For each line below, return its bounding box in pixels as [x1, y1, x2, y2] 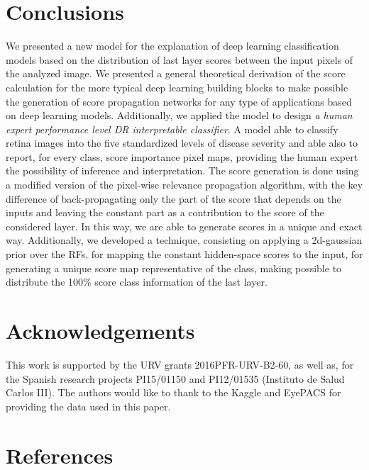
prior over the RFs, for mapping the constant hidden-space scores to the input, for [6, 247, 363, 262]
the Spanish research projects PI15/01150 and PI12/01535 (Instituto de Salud [6, 371, 345, 386]
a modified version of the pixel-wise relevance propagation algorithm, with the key [6, 177, 363, 192]
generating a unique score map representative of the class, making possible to [6, 260, 342, 275]
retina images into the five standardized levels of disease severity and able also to [6, 135, 358, 150]
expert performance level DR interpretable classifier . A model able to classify [6, 121, 338, 136]
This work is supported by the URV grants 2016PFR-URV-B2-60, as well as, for [6, 357, 354, 371]
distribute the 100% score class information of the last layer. [6, 274, 268, 289]
